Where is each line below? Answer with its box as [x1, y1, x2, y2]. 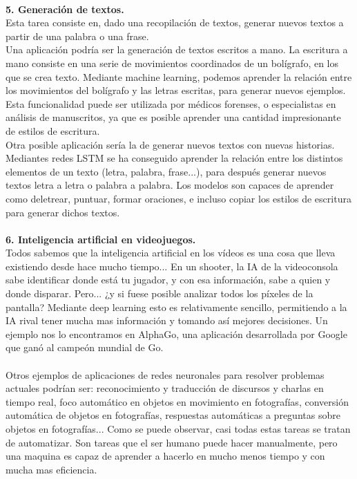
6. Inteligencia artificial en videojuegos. [6, 232, 196, 246]
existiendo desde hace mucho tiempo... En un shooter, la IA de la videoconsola [6, 259, 338, 273]
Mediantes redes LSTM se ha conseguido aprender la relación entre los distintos [6, 151, 343, 165]
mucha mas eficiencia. [6, 462, 97, 476]
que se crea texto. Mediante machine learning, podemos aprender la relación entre [6, 69, 352, 84]
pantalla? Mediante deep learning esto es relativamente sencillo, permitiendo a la [6, 299, 347, 314]
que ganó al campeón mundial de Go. [6, 340, 164, 355]
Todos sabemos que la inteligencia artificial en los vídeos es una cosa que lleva [6, 245, 336, 260]
